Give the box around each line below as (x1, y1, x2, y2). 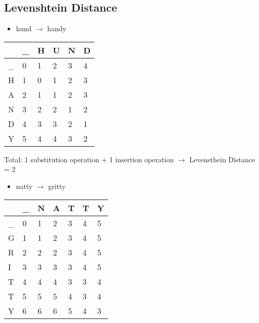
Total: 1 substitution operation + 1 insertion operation (4, 154, 174, 164)
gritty (48, 180, 66, 191)
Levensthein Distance (189, 154, 255, 164)
